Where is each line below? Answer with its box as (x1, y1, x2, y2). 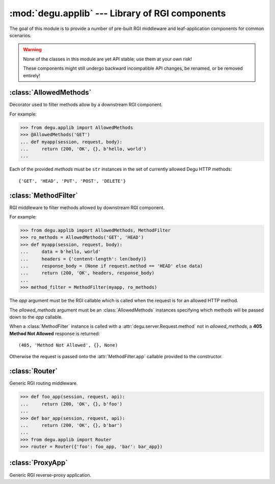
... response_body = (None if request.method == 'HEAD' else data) (20, 263, 203, 269)
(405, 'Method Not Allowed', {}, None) (18, 343, 118, 348)
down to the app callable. (9, 314, 63, 320)
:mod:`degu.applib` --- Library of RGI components (9, 8, 226, 19)
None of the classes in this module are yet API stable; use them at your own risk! (23, 56, 192, 62)
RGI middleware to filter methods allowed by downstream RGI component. (9, 204, 165, 211)
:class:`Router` (9, 367, 58, 376)
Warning (23, 46, 42, 53)
